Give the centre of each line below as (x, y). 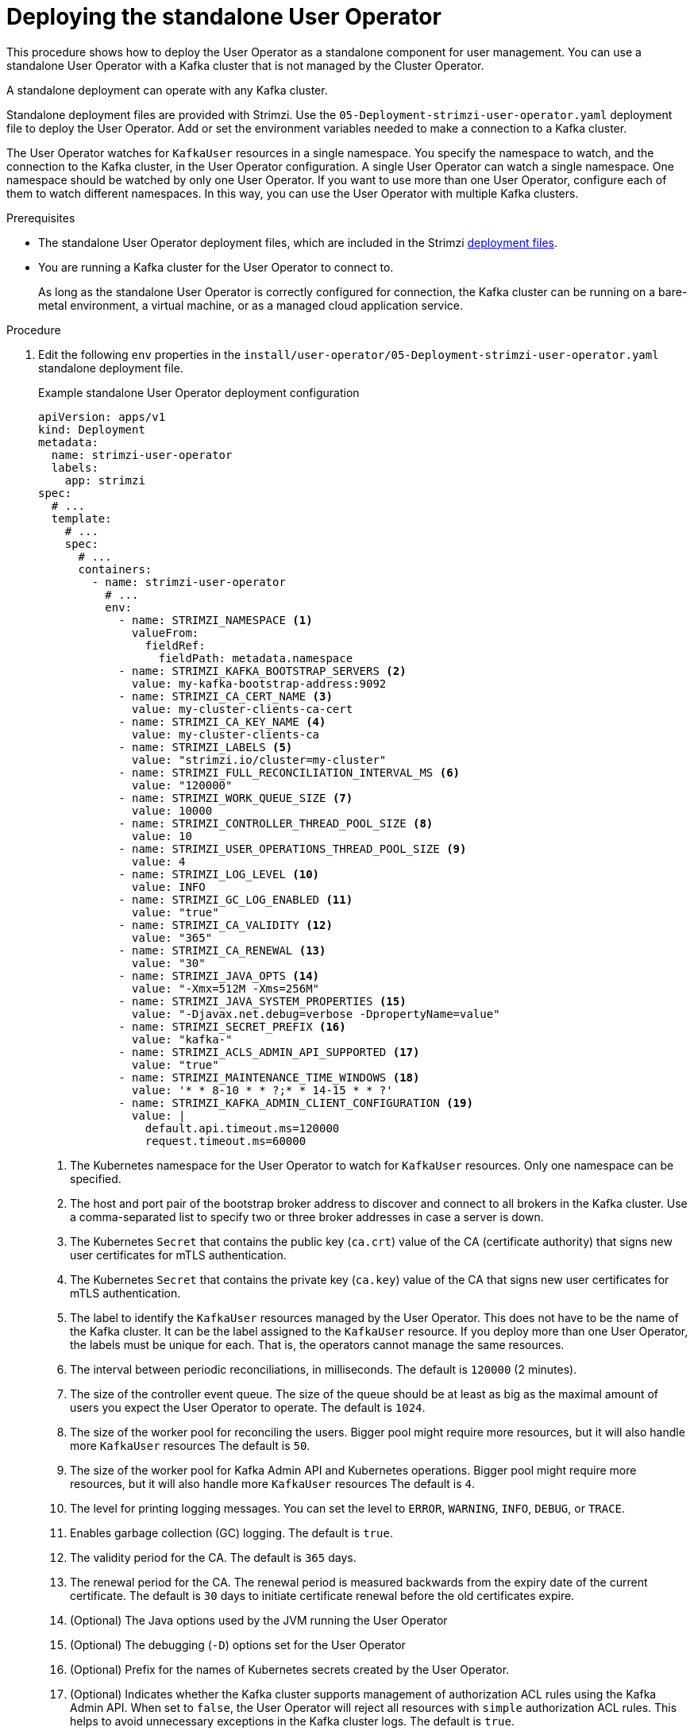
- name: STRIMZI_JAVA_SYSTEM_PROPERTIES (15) (262, 1001)
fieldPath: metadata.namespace (256, 658)
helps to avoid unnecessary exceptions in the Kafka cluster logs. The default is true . (292, 1721)
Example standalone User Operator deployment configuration (199, 392)
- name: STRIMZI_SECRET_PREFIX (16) (232, 1026)
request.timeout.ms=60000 (226, 1141)
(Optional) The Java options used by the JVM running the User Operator (259, 1620)
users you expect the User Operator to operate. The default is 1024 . (248, 1407)
